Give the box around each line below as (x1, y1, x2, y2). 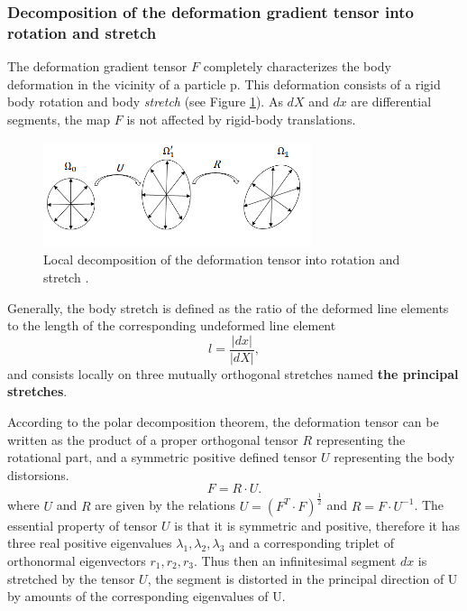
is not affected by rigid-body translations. (126, 109, 356, 128)
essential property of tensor (7, 515, 158, 534)
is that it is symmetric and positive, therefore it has (174, 515, 460, 534)
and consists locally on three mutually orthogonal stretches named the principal (7, 364, 459, 383)
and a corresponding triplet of (228, 533, 394, 552)
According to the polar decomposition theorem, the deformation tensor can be (7, 412, 439, 431)
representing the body (334, 448, 455, 467)
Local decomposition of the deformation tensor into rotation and (43, 250, 400, 269)
